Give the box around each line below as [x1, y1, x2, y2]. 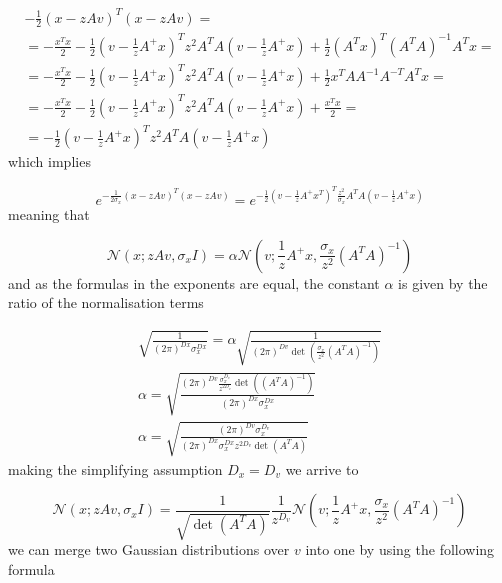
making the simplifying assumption [8, 458, 223, 479]
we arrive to [285, 458, 359, 479]
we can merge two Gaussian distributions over [8, 539, 290, 560]
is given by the [398, 272, 488, 293]
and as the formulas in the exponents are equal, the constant [8, 272, 380, 293]
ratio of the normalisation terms [8, 292, 204, 313]
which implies [8, 151, 91, 172]
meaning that [8, 204, 90, 225]
